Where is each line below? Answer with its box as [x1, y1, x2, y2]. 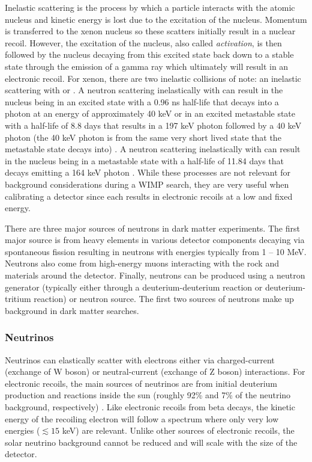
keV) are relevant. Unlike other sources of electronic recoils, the [62, 424, 295, 437]
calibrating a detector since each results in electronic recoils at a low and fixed [5, 189, 293, 202]
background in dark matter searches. [5, 304, 139, 316]
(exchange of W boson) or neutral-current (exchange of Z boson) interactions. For [5, 365, 305, 378]
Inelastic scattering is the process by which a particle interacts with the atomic [5, 1, 295, 13]
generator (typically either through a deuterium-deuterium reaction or [5, 280, 263, 293]
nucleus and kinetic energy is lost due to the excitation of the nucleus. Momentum [5, 13, 307, 25]
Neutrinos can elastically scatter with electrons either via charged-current [5, 353, 275, 366]
